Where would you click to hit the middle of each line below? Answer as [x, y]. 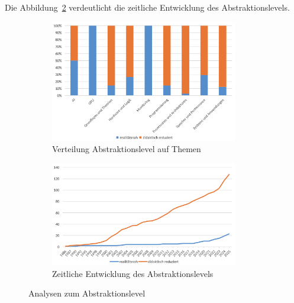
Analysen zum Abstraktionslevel [87, 293]
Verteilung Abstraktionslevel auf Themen [127, 149]
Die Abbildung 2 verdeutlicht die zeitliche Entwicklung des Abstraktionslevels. [147, 7]
